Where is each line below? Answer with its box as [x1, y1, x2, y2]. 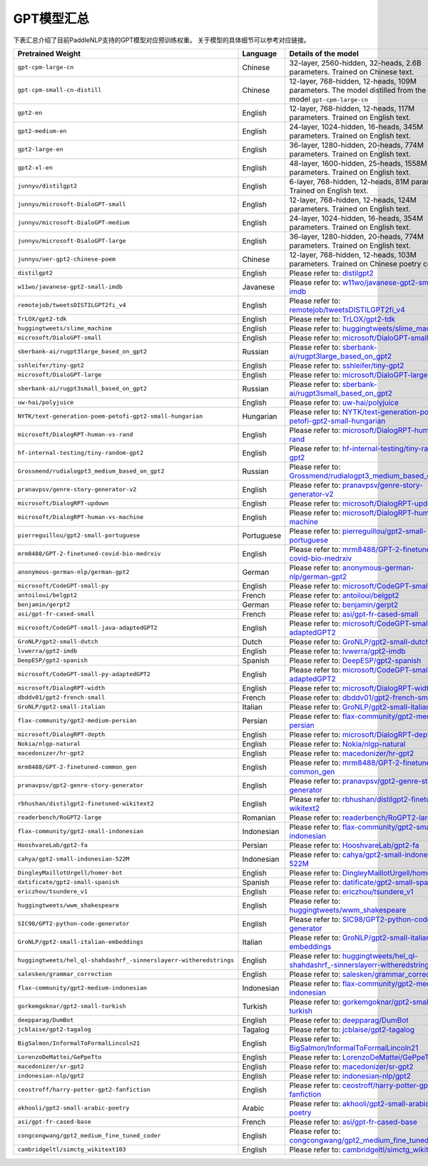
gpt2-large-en [17, 146, 63, 154]
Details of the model [289, 49, 360, 59]
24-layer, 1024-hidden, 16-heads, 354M [289, 213, 424, 223]
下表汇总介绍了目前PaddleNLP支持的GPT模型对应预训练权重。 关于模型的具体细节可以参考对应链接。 [13, 36, 310, 44]
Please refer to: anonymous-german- [289, 563, 414, 573]
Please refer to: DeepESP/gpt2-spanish [289, 655, 422, 665]
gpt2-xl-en [17, 164, 53, 171]
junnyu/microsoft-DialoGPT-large [17, 237, 126, 245]
